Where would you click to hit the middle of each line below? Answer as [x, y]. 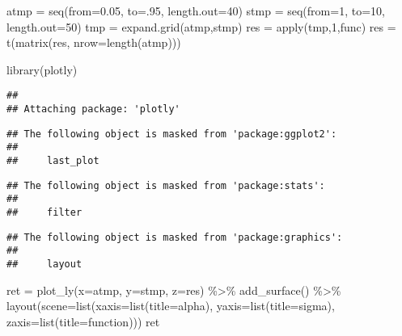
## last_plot [53, 161]
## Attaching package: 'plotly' [93, 109]
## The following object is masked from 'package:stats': [166, 185]
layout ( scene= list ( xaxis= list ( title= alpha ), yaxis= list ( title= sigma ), [171, 306]
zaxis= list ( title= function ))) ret [83, 321]
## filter [44, 212]
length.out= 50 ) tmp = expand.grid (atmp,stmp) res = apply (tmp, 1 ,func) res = [201, 26]
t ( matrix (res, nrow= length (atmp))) [94, 42]
